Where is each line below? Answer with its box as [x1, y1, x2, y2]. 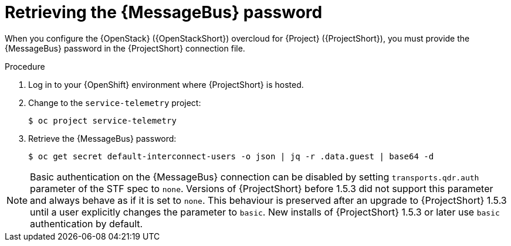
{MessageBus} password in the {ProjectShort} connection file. [5, 43, 245, 53]
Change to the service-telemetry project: [28, 97, 201, 108]
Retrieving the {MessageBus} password [5, 2, 323, 22]
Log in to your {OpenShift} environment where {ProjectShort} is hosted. [28, 79, 304, 90]
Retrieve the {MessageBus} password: [28, 133, 177, 143]
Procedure [5, 61, 45, 71]
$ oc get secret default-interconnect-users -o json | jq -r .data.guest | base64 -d [28, 151, 434, 161]
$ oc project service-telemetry [28, 115, 177, 125]
